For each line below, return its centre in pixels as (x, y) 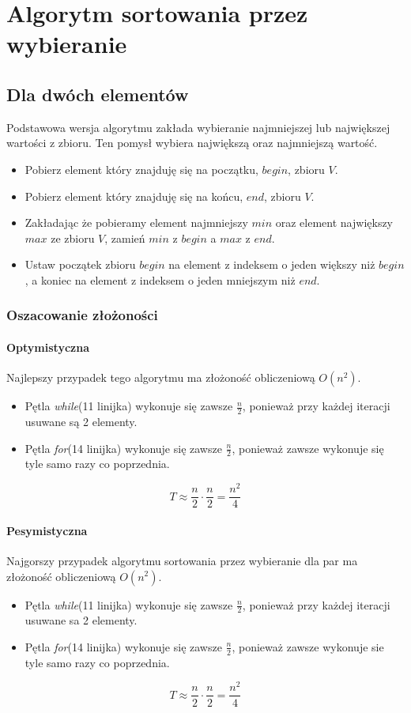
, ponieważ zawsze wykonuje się (308, 448)
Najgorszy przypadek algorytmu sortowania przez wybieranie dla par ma (182, 560)
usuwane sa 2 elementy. (81, 620)
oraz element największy (334, 223)
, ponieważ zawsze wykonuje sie (308, 646)
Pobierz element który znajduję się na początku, (141, 169)
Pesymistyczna (47, 530)
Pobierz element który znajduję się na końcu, (134, 196)
